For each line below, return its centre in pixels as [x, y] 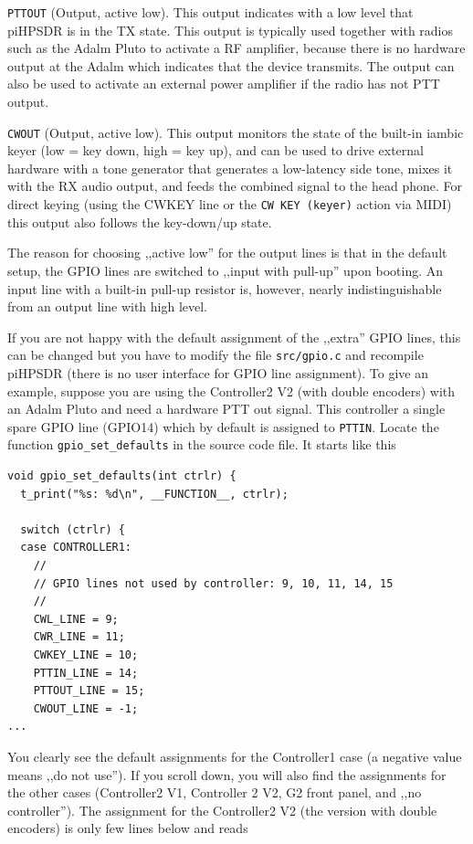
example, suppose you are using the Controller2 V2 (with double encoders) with [231, 390]
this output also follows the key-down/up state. [140, 222]
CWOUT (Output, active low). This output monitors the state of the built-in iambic [236, 132]
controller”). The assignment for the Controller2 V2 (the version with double [222, 810]
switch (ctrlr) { [73, 529]
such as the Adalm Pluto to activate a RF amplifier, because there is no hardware [236, 48]
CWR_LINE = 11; [79, 637]
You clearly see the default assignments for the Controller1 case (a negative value [235, 756]
